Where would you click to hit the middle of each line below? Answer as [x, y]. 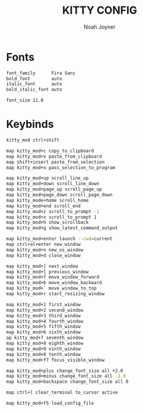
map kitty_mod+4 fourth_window [45, 321]
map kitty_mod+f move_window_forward [53, 277]
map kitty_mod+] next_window [42, 266]
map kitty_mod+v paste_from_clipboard [54, 156]
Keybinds [30, 124]
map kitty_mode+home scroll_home [47, 200]
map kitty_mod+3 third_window [44, 316]
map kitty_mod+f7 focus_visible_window [55, 360]
